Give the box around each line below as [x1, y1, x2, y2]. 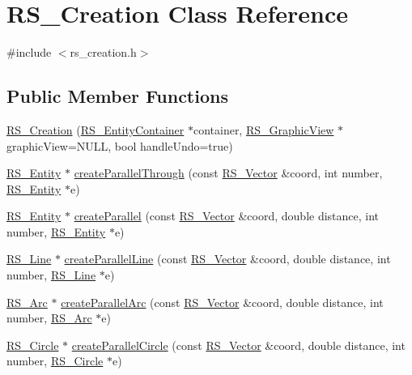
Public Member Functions [6, 83, 228, 109]
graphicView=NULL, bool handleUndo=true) [6, 137, 233, 154]
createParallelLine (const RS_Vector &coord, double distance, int [64, 250, 391, 267]
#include [6, 44, 52, 61]
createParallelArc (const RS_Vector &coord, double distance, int [61, 293, 384, 310]
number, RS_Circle [6, 352, 104, 369]
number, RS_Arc [6, 309, 92, 326]
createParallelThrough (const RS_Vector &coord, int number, [74, 164, 383, 181]
